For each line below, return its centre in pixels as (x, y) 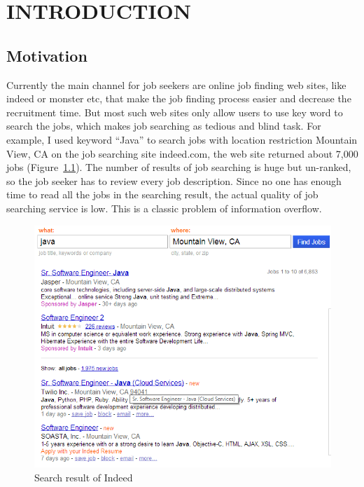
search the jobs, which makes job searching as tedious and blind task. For (164, 126)
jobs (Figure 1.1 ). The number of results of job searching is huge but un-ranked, (179, 167)
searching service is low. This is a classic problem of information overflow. (164, 208)
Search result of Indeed (84, 477)
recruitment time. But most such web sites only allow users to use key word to (175, 112)
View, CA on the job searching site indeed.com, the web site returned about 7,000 (182, 153)
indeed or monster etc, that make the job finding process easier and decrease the (179, 98)
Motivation (47, 55)
